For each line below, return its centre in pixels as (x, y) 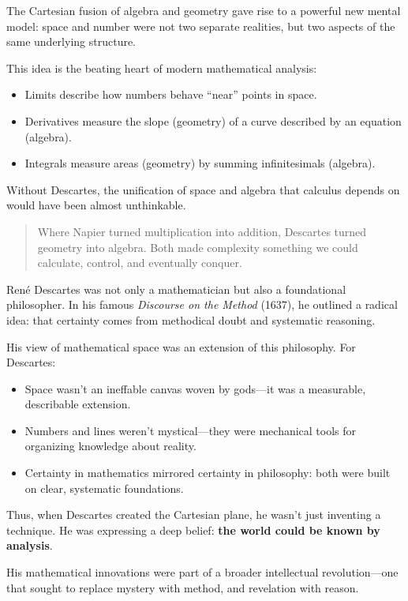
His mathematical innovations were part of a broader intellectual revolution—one (202, 572)
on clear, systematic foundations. (104, 488)
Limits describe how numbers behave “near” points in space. (171, 94)
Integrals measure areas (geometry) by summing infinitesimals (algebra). (200, 163)
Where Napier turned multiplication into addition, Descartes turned (202, 231)
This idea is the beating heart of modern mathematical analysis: (162, 68)
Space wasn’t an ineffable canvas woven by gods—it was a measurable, (195, 388)
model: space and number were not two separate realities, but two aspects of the (201, 26)
